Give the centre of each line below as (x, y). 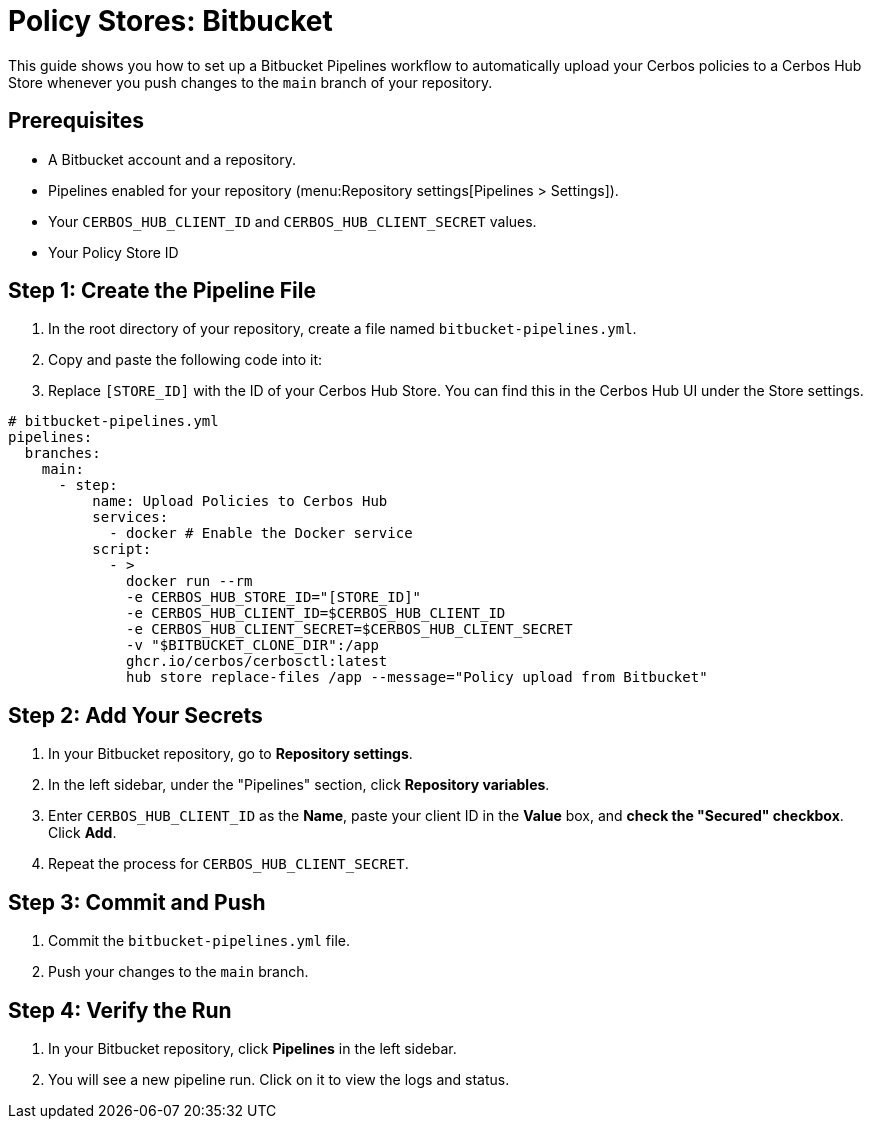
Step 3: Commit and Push (137, 902)
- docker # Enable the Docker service (261, 533)
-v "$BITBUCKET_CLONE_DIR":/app (252, 645)
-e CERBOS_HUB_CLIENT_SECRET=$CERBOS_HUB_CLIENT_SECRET (349, 629)
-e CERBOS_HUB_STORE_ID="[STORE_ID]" (274, 597)
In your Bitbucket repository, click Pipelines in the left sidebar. (252, 1048)
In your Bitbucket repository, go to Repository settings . (230, 754)
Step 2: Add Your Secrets (135, 715)
